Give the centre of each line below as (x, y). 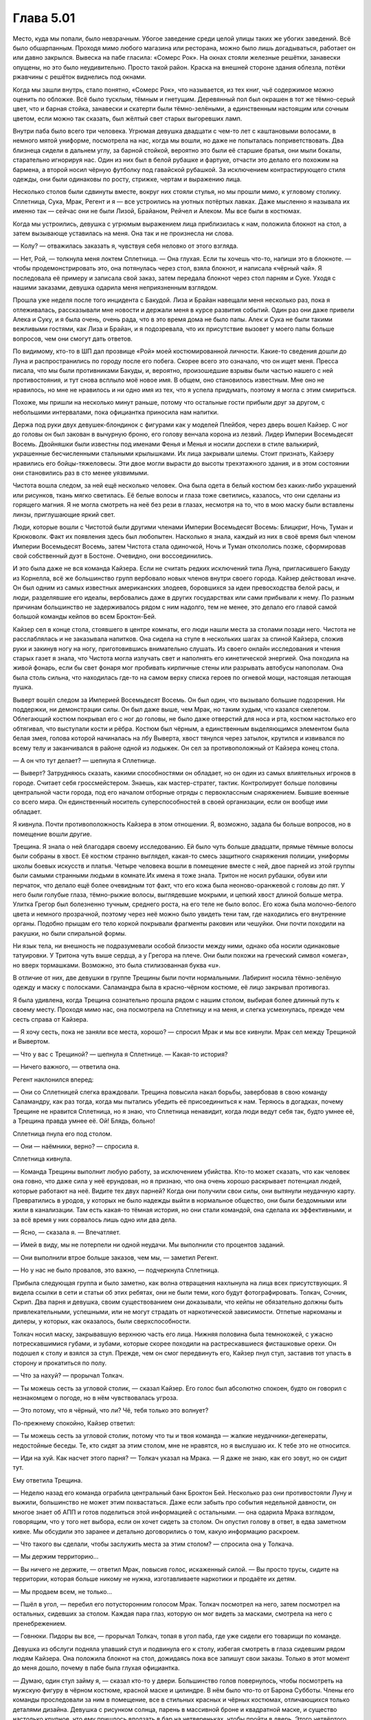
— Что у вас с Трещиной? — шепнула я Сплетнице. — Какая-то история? (120, 1054)
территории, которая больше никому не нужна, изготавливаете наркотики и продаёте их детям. (155, 1579)
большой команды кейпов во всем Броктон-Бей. (85, 616)
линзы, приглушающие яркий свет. (64, 514)
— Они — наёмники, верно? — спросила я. (76, 1146)
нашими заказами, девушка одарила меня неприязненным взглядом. (115, 287)
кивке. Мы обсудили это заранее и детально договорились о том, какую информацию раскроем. (156, 1531)
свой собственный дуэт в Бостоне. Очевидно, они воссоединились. (113, 556)
